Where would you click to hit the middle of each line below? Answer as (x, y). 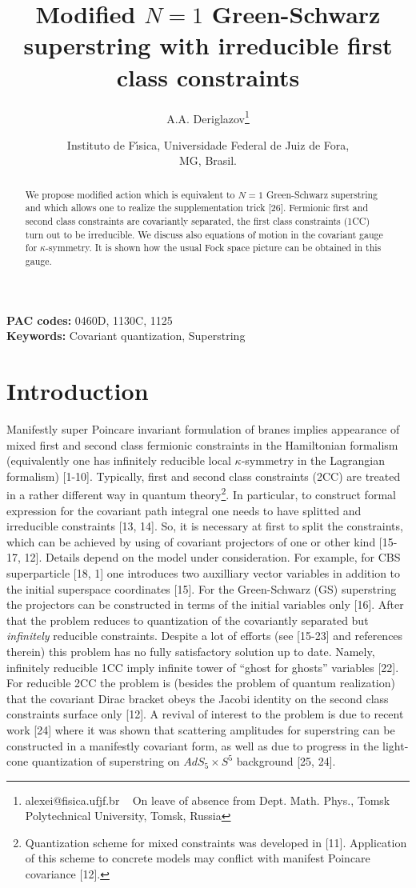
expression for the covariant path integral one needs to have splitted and (184, 510)
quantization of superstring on (106, 761)
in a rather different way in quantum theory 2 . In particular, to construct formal (201, 494)
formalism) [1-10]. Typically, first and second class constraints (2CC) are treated (204, 476)
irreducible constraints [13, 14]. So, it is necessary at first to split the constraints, (205, 526)
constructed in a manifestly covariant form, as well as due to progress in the (193, 745)
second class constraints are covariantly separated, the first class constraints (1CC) (198, 221)
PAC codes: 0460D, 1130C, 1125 (90, 320)
